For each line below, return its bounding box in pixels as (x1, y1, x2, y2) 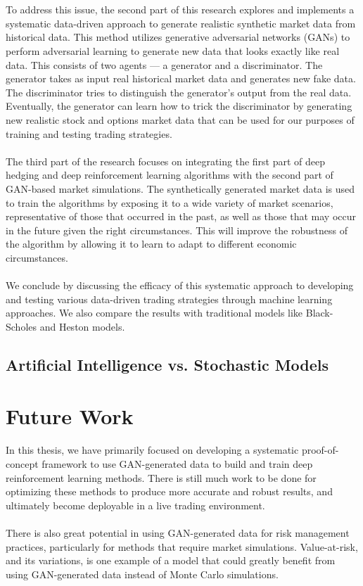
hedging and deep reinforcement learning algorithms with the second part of (6, 167, 333, 182)
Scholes (6, 319, 37, 333)
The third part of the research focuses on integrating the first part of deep (6, 153, 326, 168)
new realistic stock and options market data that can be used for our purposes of (6, 112, 355, 127)
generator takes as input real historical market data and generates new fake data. (6, 71, 356, 86)
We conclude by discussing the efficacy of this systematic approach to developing (6, 278, 354, 293)
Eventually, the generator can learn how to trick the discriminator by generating (6, 98, 352, 113)
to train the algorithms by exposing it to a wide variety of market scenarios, (6, 195, 333, 210)
